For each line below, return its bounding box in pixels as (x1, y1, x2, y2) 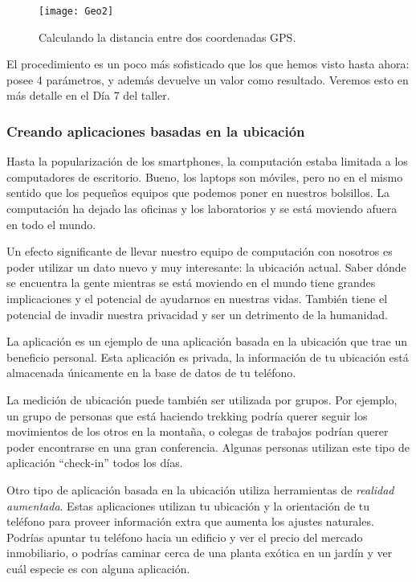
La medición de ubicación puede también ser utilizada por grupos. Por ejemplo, (6, 391, 398, 408)
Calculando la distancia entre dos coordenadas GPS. (39, 28, 296, 45)
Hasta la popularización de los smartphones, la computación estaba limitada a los (6, 153, 408, 170)
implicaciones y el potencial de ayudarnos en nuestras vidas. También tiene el (6, 290, 388, 306)
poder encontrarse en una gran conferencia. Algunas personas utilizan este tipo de (6, 438, 410, 455)
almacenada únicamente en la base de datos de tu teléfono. (6, 364, 296, 381)
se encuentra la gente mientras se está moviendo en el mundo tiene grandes (6, 274, 376, 291)
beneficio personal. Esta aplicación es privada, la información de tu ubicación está (6, 348, 409, 365)
